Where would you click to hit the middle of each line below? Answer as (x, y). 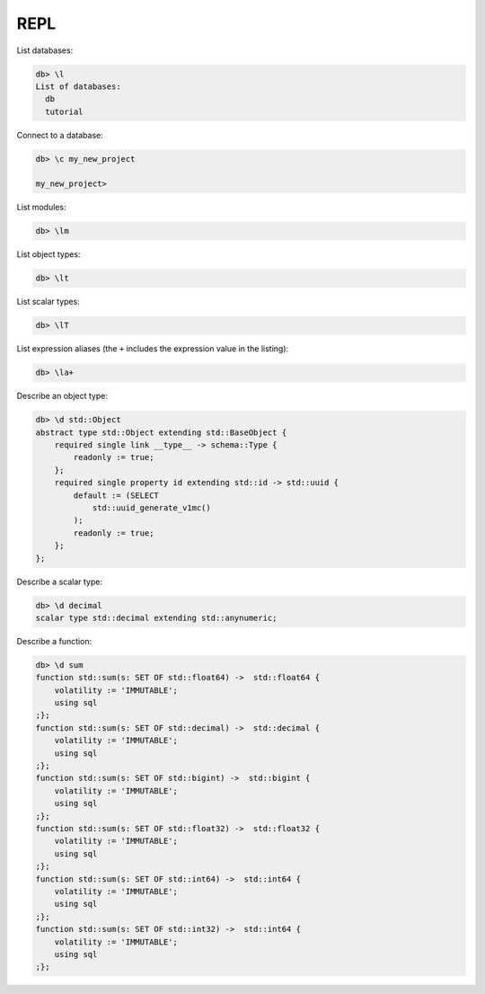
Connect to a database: (60, 135)
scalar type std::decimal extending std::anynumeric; (156, 617)
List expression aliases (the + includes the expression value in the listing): (153, 349)
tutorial (64, 111)
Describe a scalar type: (60, 581)
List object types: (48, 254)
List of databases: (78, 86)
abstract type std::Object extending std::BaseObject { (161, 432)
